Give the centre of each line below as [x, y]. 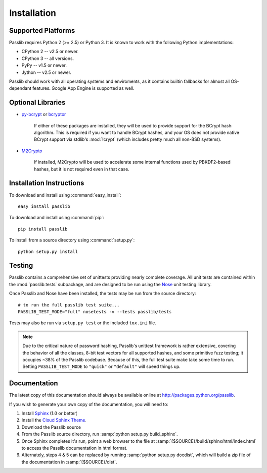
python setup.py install [48, 251]
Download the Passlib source [51, 427]
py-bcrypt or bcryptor [44, 115]
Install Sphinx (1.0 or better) [49, 414]
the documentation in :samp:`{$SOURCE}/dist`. [69, 462]
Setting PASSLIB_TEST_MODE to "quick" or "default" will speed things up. [101, 366]
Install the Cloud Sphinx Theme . [54, 420]
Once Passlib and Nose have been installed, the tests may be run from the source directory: [103, 294]
